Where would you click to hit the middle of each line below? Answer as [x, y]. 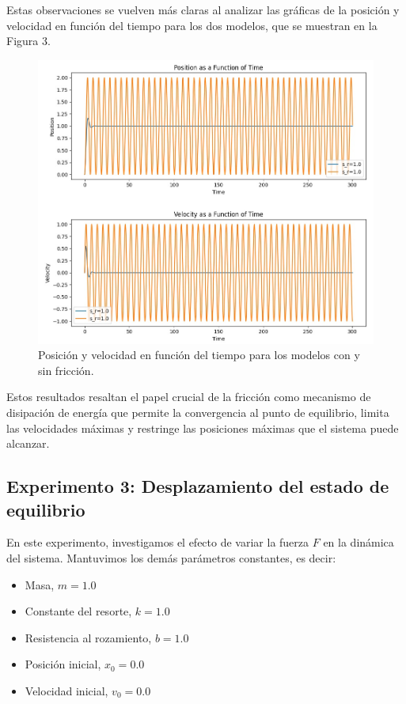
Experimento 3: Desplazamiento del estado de [198, 486]
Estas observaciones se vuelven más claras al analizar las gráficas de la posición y [203, 9]
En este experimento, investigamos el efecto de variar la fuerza [158, 542]
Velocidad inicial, [66, 690]
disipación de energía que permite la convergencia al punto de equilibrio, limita [198, 413]
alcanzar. [28, 443]
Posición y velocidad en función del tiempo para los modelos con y [199, 355]
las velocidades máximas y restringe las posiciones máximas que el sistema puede [203, 428]
